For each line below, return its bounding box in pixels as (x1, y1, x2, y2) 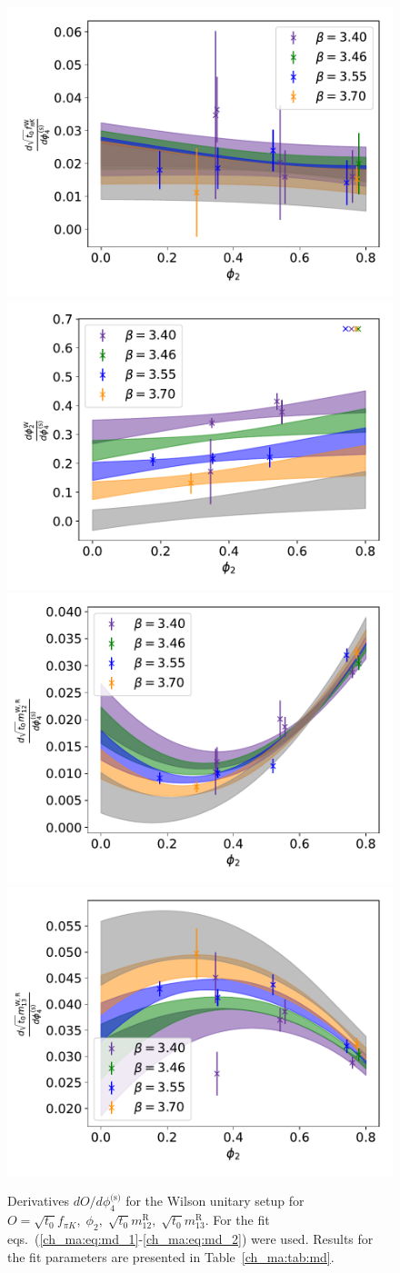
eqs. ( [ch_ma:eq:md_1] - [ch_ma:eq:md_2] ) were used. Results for (7, 1228, 374, 1248)
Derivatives (7, 1191, 69, 1210)
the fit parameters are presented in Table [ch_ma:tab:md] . (7, 1247, 335, 1266)
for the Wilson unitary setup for (125, 1191, 305, 1210)
